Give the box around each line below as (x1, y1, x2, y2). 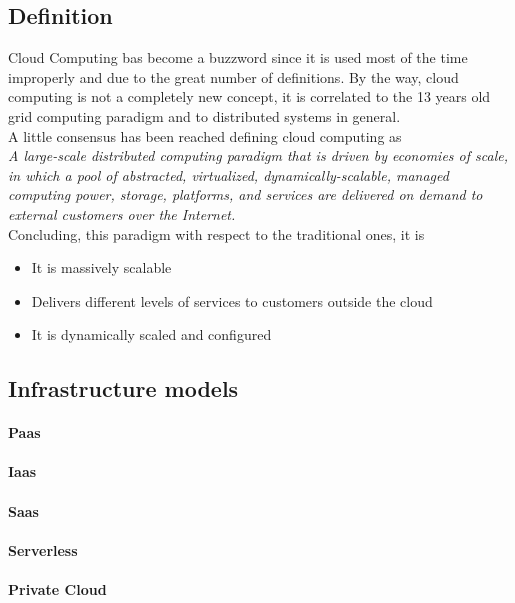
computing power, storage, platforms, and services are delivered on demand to (8, 184, 483, 205)
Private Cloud (8, 579, 107, 600)
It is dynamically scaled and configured (31, 324, 272, 345)
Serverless (8, 539, 78, 560)
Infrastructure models (8, 373, 239, 404)
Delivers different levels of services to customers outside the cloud (31, 290, 433, 311)
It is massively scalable (31, 257, 172, 278)
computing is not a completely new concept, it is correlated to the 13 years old (8, 86, 491, 107)
